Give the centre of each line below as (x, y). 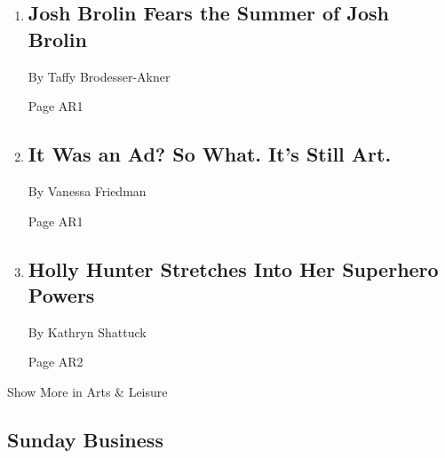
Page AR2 (56, 362)
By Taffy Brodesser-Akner (99, 76)
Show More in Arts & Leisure (87, 391)
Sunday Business (85, 439)
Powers (61, 294)
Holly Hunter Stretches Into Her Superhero (233, 268)
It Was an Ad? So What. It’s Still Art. (210, 154)
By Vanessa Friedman (87, 190)
